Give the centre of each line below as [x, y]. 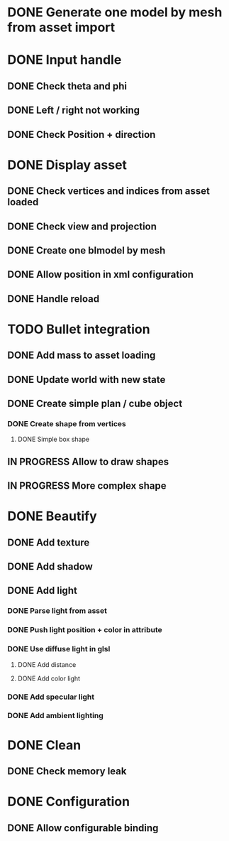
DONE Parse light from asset [57, 611]
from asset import [61, 27]
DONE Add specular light [51, 697]
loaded [23, 202]
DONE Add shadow [50, 566]
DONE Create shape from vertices [67, 423]
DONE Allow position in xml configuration [100, 275]
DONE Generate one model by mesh [115, 12]
